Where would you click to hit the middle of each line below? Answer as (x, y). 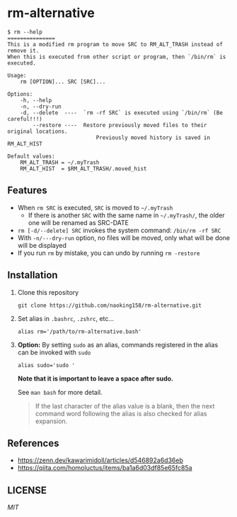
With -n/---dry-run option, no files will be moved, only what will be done (124, 238)
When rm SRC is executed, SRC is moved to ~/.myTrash (95, 207)
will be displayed (42, 245)
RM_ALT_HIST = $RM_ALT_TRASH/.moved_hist (83, 168)
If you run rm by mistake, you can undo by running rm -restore (109, 253)
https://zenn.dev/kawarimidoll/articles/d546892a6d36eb (100, 460)
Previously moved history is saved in (153, 137)
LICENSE (27, 490)
